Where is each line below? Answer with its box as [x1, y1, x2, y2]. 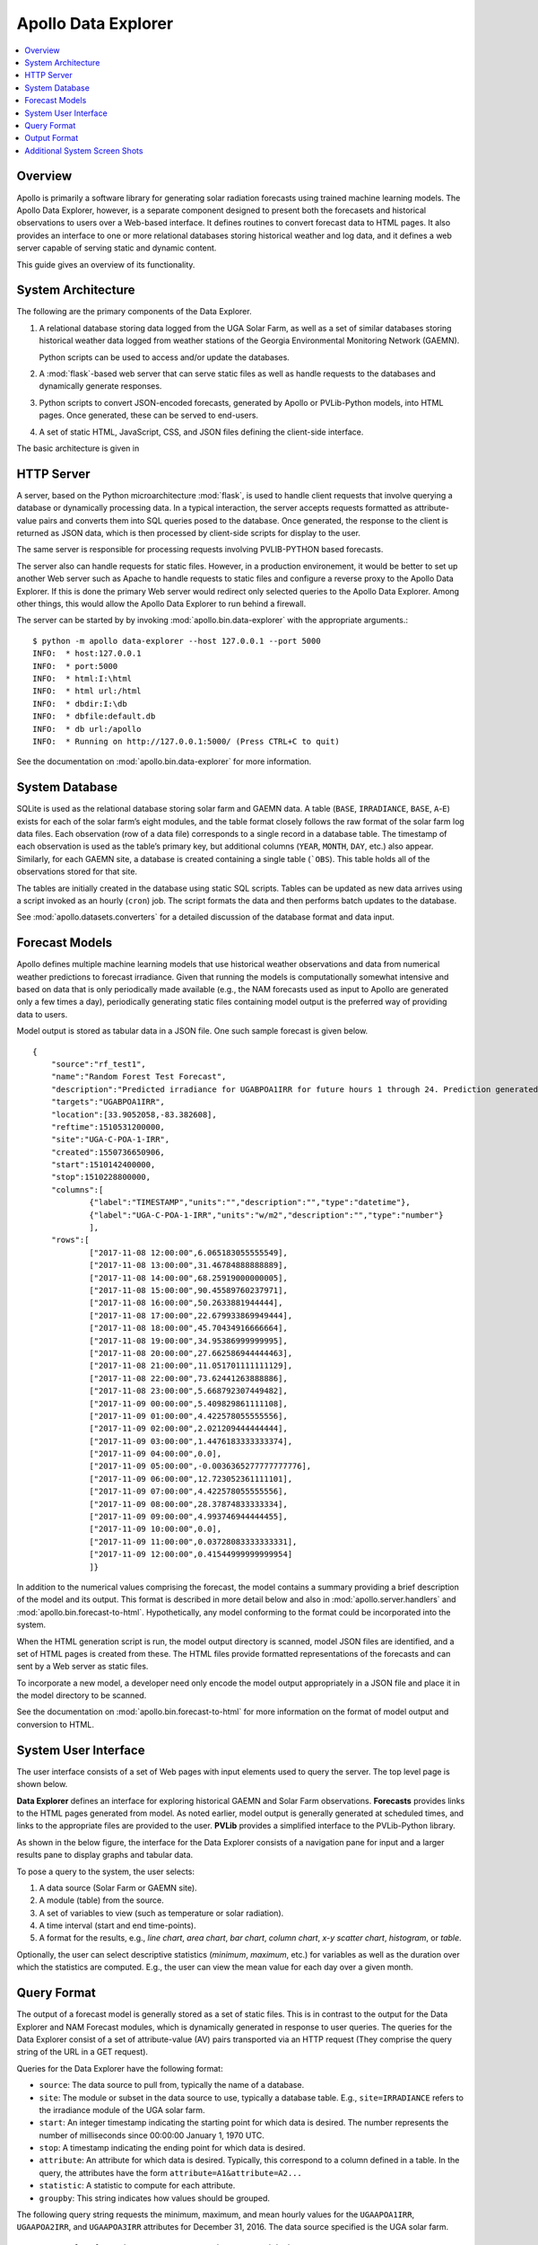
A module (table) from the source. [39, 1895, 165, 1906]
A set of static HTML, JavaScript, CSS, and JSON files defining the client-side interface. [39, 427, 364, 437]
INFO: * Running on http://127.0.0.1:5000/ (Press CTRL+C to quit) [32, 736, 340, 746]
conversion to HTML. [16, 1719, 94, 1730]
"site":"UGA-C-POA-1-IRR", [50, 1134, 170, 1145]
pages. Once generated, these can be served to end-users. [39, 409, 259, 421]
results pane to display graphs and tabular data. [16, 1850, 194, 1861]
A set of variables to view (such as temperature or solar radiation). [39, 1907, 284, 1918]
